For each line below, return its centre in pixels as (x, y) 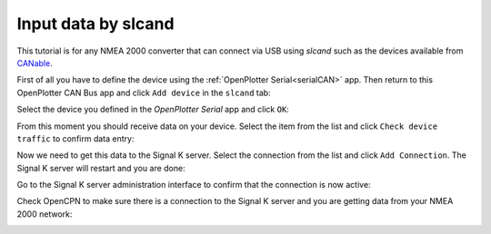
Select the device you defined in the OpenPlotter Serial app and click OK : (153, 110)
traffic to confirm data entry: (75, 138)
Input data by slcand (95, 24)
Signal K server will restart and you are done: (101, 168)
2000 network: (45, 214)
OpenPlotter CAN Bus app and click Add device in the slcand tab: (144, 93)
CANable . (35, 63)
